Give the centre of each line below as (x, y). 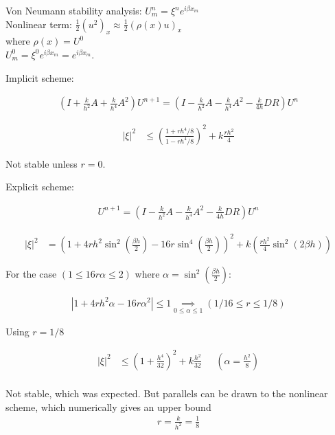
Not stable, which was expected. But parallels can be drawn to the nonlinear (167, 393)
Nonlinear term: (39, 24)
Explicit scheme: (40, 187)
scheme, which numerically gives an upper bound (108, 406)
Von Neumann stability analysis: (74, 10)
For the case (31, 274)
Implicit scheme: (40, 77)
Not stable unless (42, 163)
